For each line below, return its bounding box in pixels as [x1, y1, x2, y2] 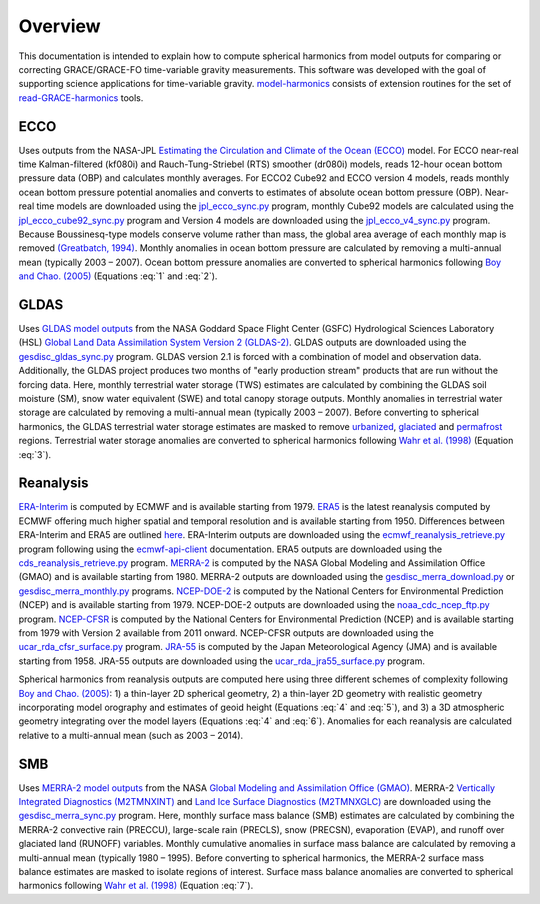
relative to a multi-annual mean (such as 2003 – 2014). [18, 729, 244, 741]
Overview [18, 15, 101, 37]
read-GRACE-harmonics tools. [18, 91, 144, 104]
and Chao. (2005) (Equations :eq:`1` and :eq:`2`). [18, 270, 218, 282]
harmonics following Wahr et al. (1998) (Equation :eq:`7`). [18, 880, 254, 892]
